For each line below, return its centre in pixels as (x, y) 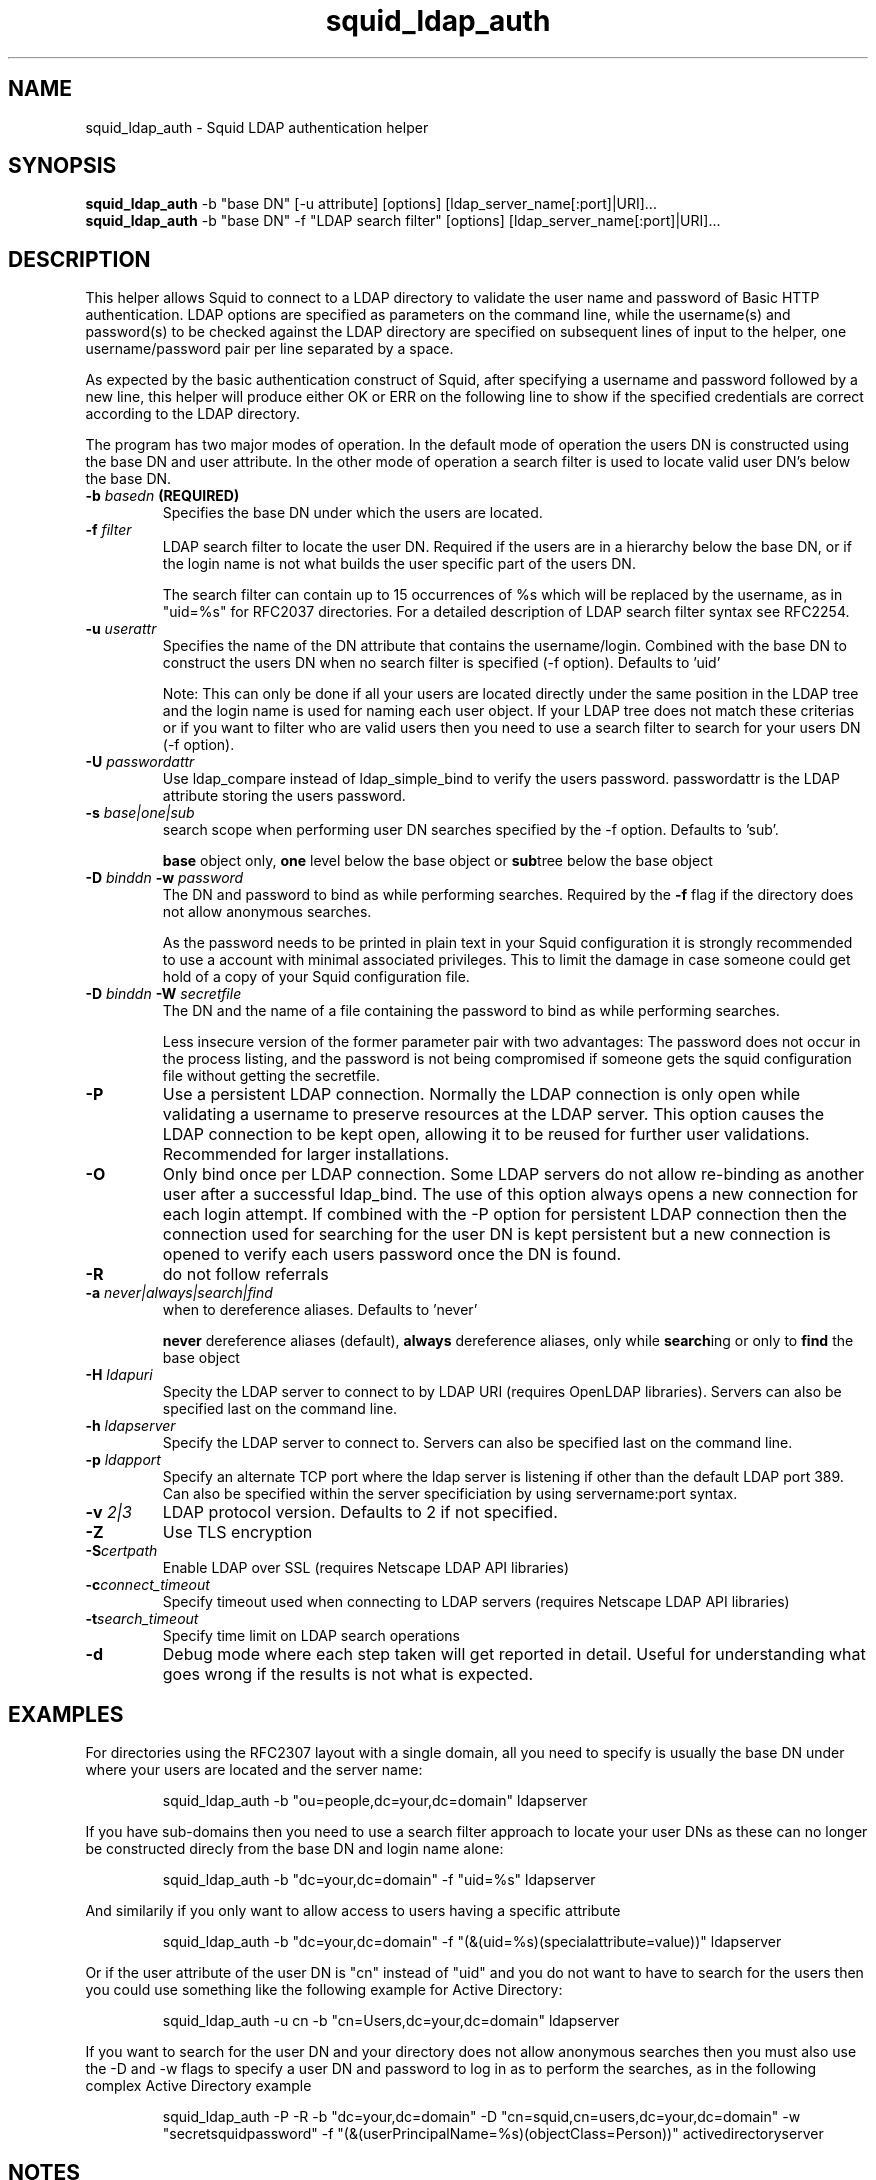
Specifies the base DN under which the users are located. (352, 513)
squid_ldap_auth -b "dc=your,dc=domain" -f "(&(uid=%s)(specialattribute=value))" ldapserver (472, 1942)
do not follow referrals (245, 1274)
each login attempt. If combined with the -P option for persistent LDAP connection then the (504, 1214)
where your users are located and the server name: (254, 1770)
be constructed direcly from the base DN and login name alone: (294, 1849)
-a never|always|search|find (179, 1293)
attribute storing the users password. (284, 796)
